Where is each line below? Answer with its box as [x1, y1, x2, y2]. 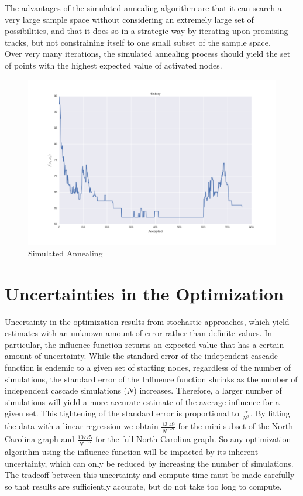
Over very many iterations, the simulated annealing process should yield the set [5, 47, 291, 60]
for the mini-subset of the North [178, 420, 294, 432]
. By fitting [250, 407, 290, 419]
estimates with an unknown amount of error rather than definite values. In [5, 327, 273, 339]
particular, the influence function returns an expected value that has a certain [5, 338, 284, 350]
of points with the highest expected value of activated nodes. [5, 59, 222, 71]
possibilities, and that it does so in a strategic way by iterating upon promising [5, 25, 288, 37]
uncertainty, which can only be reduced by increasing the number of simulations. [5, 457, 294, 469]
